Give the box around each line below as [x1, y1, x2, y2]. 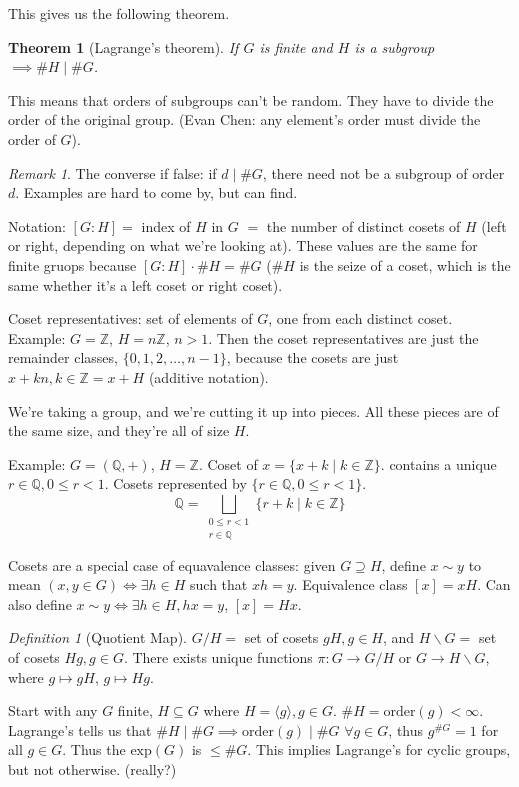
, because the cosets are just [226, 347, 399, 368]
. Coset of [198, 453, 258, 474]
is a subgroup [354, 36, 435, 57]
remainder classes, [8, 347, 118, 368]
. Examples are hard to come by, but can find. [15, 182, 298, 203]
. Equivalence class [293, 574, 408, 595]
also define [8, 593, 72, 614]
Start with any [8, 700, 98, 721]
